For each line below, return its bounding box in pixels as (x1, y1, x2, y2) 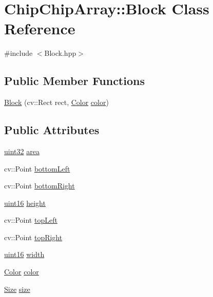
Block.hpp (44, 48, 76, 58)
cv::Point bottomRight (4, 180, 75, 191)
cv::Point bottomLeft (4, 163, 70, 174)
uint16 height (4, 197, 46, 208)
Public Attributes (4, 122, 100, 138)
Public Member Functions (4, 73, 145, 89)
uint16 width (4, 249, 45, 260)
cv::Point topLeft (4, 215, 57, 225)
